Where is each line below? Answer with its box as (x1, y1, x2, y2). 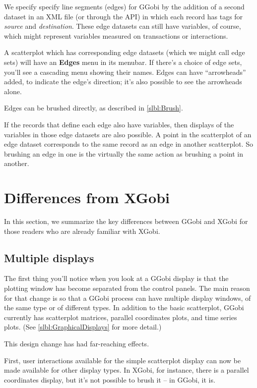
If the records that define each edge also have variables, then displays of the (4, 119, 234, 129)
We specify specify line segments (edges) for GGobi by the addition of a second (4, 1, 245, 11)
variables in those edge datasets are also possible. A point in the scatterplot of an (4, 129, 252, 139)
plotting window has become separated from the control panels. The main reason (4, 283, 250, 293)
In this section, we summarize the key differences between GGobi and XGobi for (4, 216, 248, 226)
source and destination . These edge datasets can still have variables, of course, (4, 21, 241, 31)
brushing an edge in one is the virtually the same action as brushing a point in (4, 148, 243, 159)
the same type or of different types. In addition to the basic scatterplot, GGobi (4, 302, 244, 313)
